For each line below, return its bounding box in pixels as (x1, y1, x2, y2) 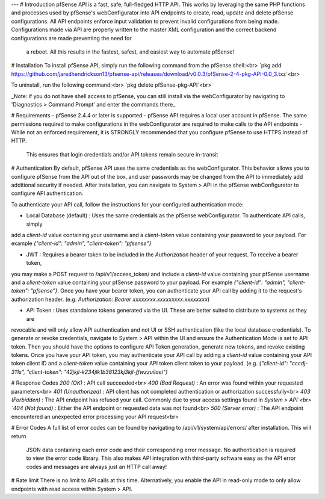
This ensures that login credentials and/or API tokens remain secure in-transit (26, 150, 218, 158)
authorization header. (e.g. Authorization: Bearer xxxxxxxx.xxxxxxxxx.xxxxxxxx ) (11, 296, 210, 303)
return (11, 432, 26, 439)
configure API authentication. (11, 190, 84, 197)
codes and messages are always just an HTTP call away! (26, 463, 167, 470)
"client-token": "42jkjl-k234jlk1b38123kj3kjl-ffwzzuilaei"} (26, 368, 168, 376)
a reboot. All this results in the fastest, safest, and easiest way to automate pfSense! (26, 48, 235, 55)
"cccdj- (289, 360, 308, 367)
